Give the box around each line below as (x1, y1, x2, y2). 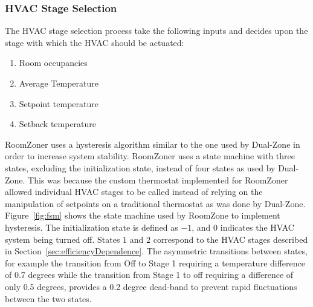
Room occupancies (19, 56, 88, 69)
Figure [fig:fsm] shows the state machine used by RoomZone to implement (5, 209, 280, 222)
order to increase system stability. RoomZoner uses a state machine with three (5, 150, 295, 162)
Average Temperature (19, 77, 98, 89)
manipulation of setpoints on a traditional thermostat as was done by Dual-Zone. (5, 197, 306, 210)
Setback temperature (19, 117, 97, 130)
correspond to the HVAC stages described (153, 233, 308, 245)
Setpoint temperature (19, 97, 98, 110)
